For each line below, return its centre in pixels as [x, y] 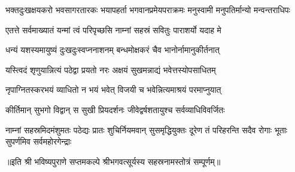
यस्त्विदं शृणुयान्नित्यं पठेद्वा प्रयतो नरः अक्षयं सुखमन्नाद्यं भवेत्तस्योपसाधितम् [111, 69]
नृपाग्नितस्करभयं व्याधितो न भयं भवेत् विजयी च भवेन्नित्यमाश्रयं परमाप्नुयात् [113, 90]
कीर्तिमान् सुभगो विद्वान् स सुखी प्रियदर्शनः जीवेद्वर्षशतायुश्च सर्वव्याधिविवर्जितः [115, 109]
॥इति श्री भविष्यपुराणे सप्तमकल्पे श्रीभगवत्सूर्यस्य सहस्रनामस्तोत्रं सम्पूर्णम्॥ [113, 161]
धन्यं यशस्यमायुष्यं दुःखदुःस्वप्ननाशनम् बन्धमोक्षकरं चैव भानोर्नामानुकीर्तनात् [112, 50]
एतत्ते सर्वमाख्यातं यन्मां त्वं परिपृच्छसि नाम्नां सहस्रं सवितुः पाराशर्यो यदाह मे [113, 29]
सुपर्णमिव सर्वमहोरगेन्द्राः [39, 141]
